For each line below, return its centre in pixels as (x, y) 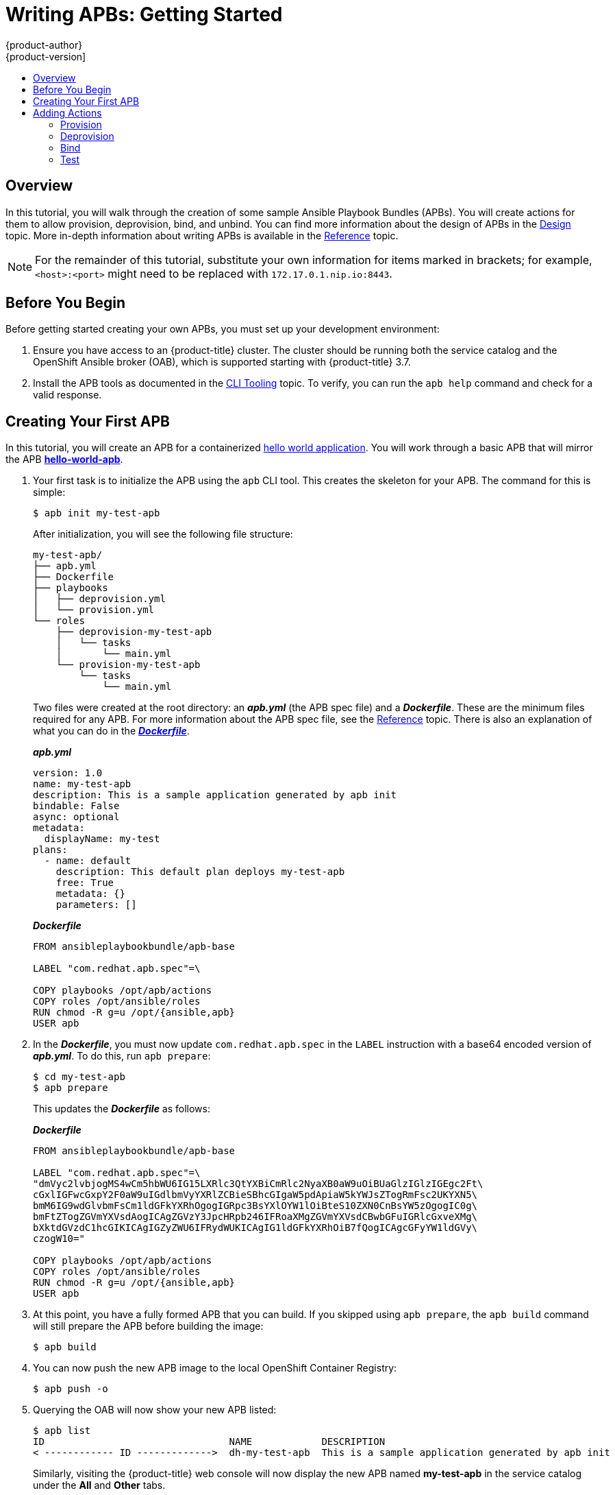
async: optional (76, 817)
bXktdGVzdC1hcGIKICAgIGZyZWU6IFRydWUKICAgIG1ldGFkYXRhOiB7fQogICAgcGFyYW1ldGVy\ (255, 1228)
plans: (50, 850)
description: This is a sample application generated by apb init (215, 795)
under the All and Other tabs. (99, 1485)
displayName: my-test (102, 839)
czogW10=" (59, 1239)
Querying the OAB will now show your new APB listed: (155, 1410)
